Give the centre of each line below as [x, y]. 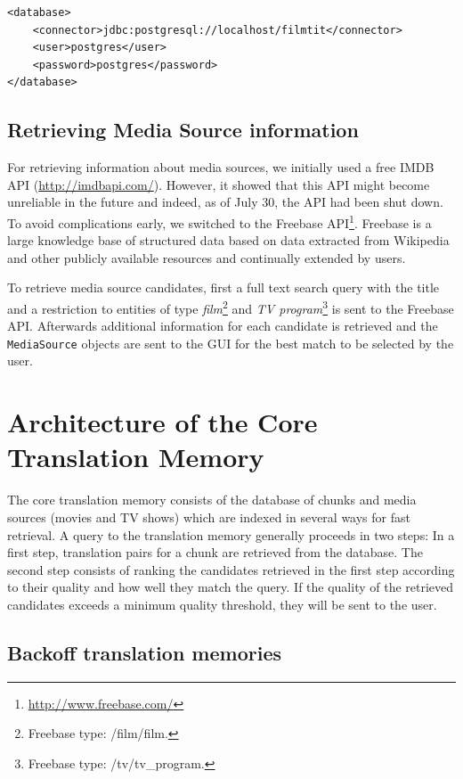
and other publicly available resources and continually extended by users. [207, 257]
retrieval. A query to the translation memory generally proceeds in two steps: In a [231, 534]
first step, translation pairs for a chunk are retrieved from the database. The [215, 552]
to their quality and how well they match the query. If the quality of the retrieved [231, 587]
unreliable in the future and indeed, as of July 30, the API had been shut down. [225, 202]
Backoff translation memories [144, 652]
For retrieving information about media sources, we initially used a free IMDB [221, 167]
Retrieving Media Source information [183, 130]
